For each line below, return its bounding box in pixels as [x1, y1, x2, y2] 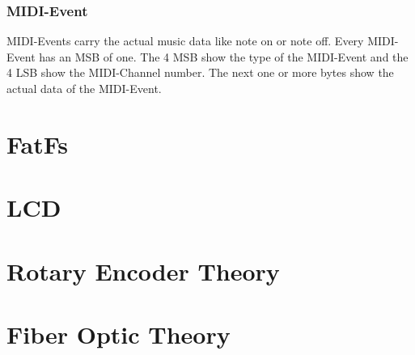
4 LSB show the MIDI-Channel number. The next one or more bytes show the [6, 64, 394, 81]
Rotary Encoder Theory [6, 254, 280, 287]
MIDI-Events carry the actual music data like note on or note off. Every [6, 32, 364, 49]
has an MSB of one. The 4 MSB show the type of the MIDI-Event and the [39, 48, 409, 65]
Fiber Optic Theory [6, 317, 231, 350]
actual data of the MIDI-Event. [6, 80, 162, 96]
